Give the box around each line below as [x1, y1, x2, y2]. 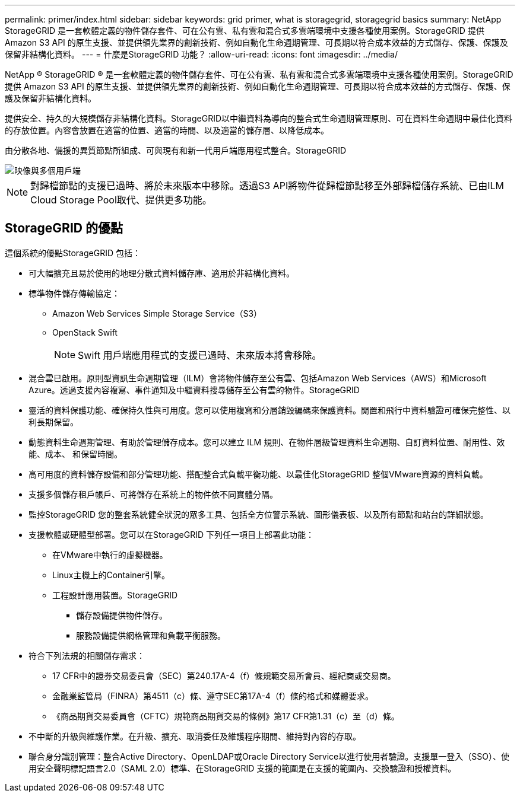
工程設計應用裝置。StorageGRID [52, 589, 178, 600]
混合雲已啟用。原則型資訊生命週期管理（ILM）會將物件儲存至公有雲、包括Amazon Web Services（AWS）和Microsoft [28, 372, 487, 383]
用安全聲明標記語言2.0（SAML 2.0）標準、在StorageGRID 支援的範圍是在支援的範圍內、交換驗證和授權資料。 [28, 763, 456, 773]
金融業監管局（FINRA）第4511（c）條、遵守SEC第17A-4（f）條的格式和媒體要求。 [52, 690, 374, 701]
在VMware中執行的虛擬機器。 [52, 549, 168, 560]
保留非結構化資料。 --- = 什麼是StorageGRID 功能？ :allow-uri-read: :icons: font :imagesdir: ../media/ [5, 49, 398, 59]
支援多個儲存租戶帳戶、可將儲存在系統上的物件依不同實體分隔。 [28, 489, 278, 499]
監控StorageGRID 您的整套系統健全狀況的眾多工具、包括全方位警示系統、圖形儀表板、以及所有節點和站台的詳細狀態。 [28, 509, 489, 519]
